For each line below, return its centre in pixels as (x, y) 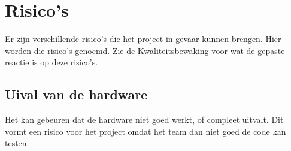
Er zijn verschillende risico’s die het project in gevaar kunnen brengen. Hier (143, 39)
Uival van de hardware (76, 94)
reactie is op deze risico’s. (51, 62)
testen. (17, 143)
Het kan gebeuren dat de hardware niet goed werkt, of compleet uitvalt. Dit (144, 120)
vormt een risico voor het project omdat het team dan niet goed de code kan (145, 131)
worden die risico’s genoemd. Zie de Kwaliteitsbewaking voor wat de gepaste (145, 50)
